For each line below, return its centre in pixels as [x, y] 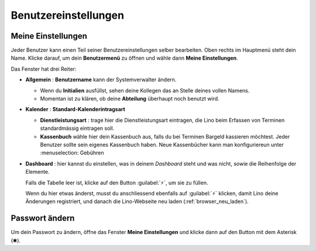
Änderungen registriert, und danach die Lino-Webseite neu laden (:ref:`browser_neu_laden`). [137, 201]
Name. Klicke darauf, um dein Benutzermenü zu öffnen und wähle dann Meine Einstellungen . [124, 58]
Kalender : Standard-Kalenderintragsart [75, 109]
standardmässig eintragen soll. [77, 128]
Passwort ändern [43, 219]
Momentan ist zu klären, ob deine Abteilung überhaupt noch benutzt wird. [130, 99]
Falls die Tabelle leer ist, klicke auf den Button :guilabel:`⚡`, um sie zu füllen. [117, 183]
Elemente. [37, 172]
